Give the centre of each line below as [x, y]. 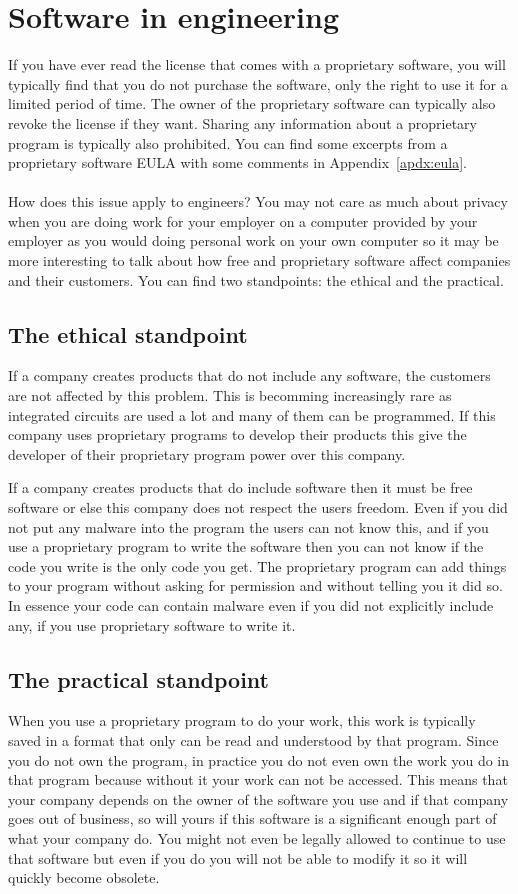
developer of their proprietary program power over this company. [207, 453]
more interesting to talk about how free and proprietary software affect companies [259, 260]
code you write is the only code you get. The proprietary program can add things [257, 565]
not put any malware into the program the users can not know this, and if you [248, 526]
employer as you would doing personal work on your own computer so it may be [253, 240]
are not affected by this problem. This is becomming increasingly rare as [230, 395]
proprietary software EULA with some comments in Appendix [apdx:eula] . [237, 162]
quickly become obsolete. [84, 877]
